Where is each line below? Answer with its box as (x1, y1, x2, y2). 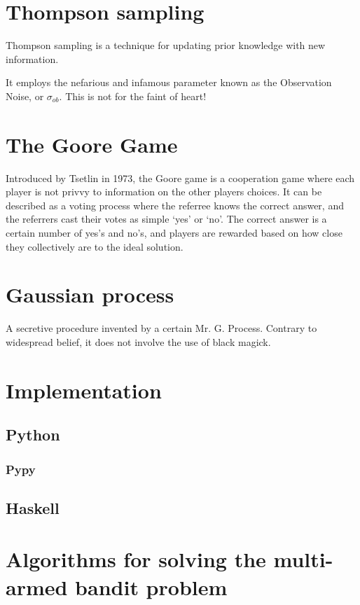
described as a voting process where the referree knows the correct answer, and (6, 197, 344, 212)
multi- (273, 545, 333, 573)
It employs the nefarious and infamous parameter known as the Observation (6, 75, 332, 90)
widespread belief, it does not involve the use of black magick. (6, 334, 271, 349)
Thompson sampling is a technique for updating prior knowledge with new (6, 38, 326, 53)
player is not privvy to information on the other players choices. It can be (6, 184, 322, 199)
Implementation (6, 375, 162, 404)
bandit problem (75, 572, 228, 601)
